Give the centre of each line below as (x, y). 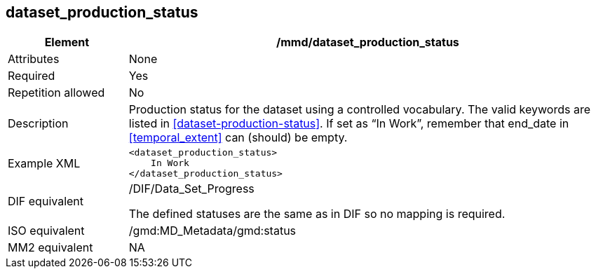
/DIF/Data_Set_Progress (191, 189)
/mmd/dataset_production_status (367, 42)
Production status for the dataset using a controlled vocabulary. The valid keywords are (359, 110)
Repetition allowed (56, 93)
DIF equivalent (46, 201)
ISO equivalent (46, 231)
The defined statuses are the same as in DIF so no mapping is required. (317, 214)
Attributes (34, 59)
